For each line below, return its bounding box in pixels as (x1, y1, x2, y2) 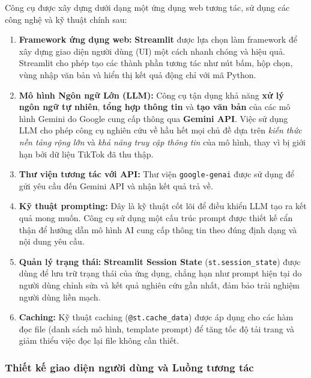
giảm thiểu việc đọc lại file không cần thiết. (19, 334, 180, 347)
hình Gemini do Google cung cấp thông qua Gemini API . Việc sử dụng (19, 112, 288, 124)
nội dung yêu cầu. (19, 235, 85, 248)
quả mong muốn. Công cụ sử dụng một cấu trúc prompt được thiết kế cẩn (19, 211, 293, 224)
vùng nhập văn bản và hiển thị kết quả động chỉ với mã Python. (19, 68, 256, 81)
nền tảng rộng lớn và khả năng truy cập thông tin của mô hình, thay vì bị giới (19, 135, 306, 148)
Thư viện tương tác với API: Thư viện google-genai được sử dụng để (19, 168, 295, 180)
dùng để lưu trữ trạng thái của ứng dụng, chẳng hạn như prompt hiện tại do (19, 267, 302, 279)
